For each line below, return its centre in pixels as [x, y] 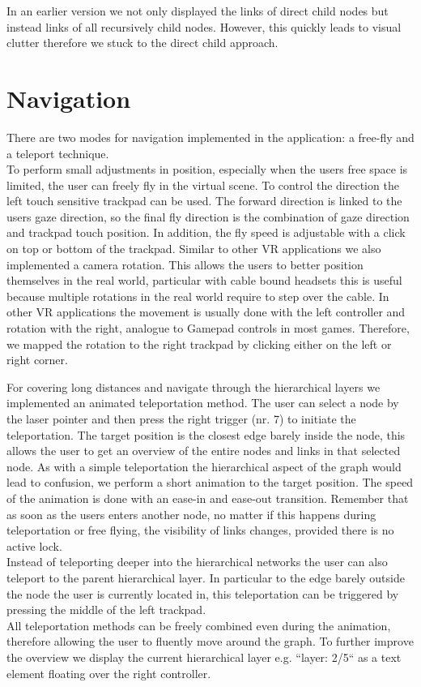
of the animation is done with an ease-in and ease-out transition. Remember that [208, 498]
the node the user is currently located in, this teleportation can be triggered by [203, 593]
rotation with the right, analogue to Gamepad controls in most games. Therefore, [208, 328]
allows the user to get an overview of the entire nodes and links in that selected [204, 451]
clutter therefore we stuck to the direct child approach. [142, 43]
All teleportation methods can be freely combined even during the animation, [199, 625]
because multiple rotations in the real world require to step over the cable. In [198, 296]
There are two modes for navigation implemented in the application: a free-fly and [210, 137]
